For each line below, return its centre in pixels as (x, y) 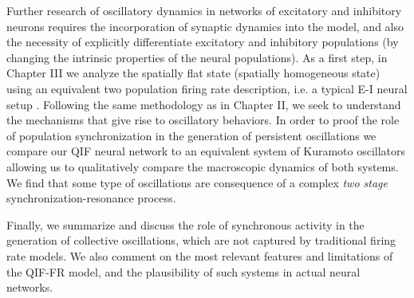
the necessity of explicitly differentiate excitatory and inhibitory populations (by (203, 42)
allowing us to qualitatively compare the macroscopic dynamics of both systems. (203, 166)
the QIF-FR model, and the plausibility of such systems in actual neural (183, 271)
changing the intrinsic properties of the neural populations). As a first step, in (197, 57)
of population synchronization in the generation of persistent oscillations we (191, 135)
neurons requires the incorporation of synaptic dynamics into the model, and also (205, 26)
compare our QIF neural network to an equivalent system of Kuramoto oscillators (206, 151)
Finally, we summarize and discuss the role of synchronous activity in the (185, 224)
